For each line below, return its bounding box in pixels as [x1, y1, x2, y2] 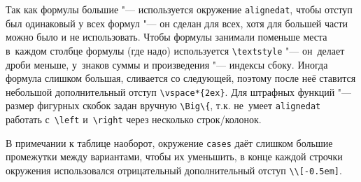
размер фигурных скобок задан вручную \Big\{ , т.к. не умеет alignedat [6, 98, 321, 113]
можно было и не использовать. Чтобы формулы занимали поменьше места [6, 29, 327, 44]
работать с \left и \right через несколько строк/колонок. [6, 112, 262, 126]
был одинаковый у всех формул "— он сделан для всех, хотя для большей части [6, 15, 348, 30]
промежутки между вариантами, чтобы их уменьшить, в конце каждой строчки [6, 149, 343, 164]
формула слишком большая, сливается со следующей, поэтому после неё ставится [6, 71, 356, 85]
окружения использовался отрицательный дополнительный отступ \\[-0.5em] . [6, 162, 342, 177]
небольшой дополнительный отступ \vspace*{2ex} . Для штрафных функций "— [6, 84, 352, 99]
